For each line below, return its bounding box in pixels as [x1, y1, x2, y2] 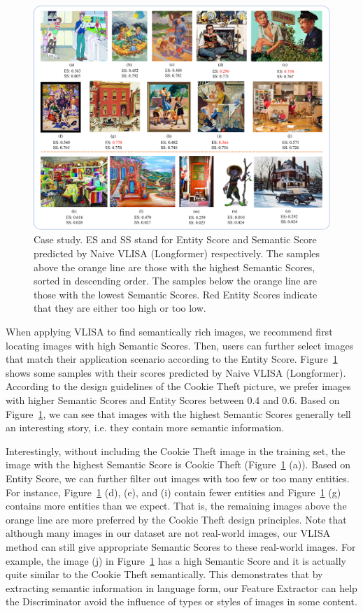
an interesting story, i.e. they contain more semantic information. [6, 420, 285, 435]
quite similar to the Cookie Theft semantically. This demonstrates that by [6, 567, 323, 582]
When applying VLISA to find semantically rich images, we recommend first [6, 324, 333, 339]
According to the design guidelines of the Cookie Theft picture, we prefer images [6, 379, 351, 394]
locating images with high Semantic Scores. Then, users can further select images [6, 338, 354, 352]
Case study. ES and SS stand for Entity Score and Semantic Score [34, 232, 317, 247]
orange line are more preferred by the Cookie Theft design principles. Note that [6, 512, 347, 526]
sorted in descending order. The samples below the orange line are [34, 273, 317, 288]
